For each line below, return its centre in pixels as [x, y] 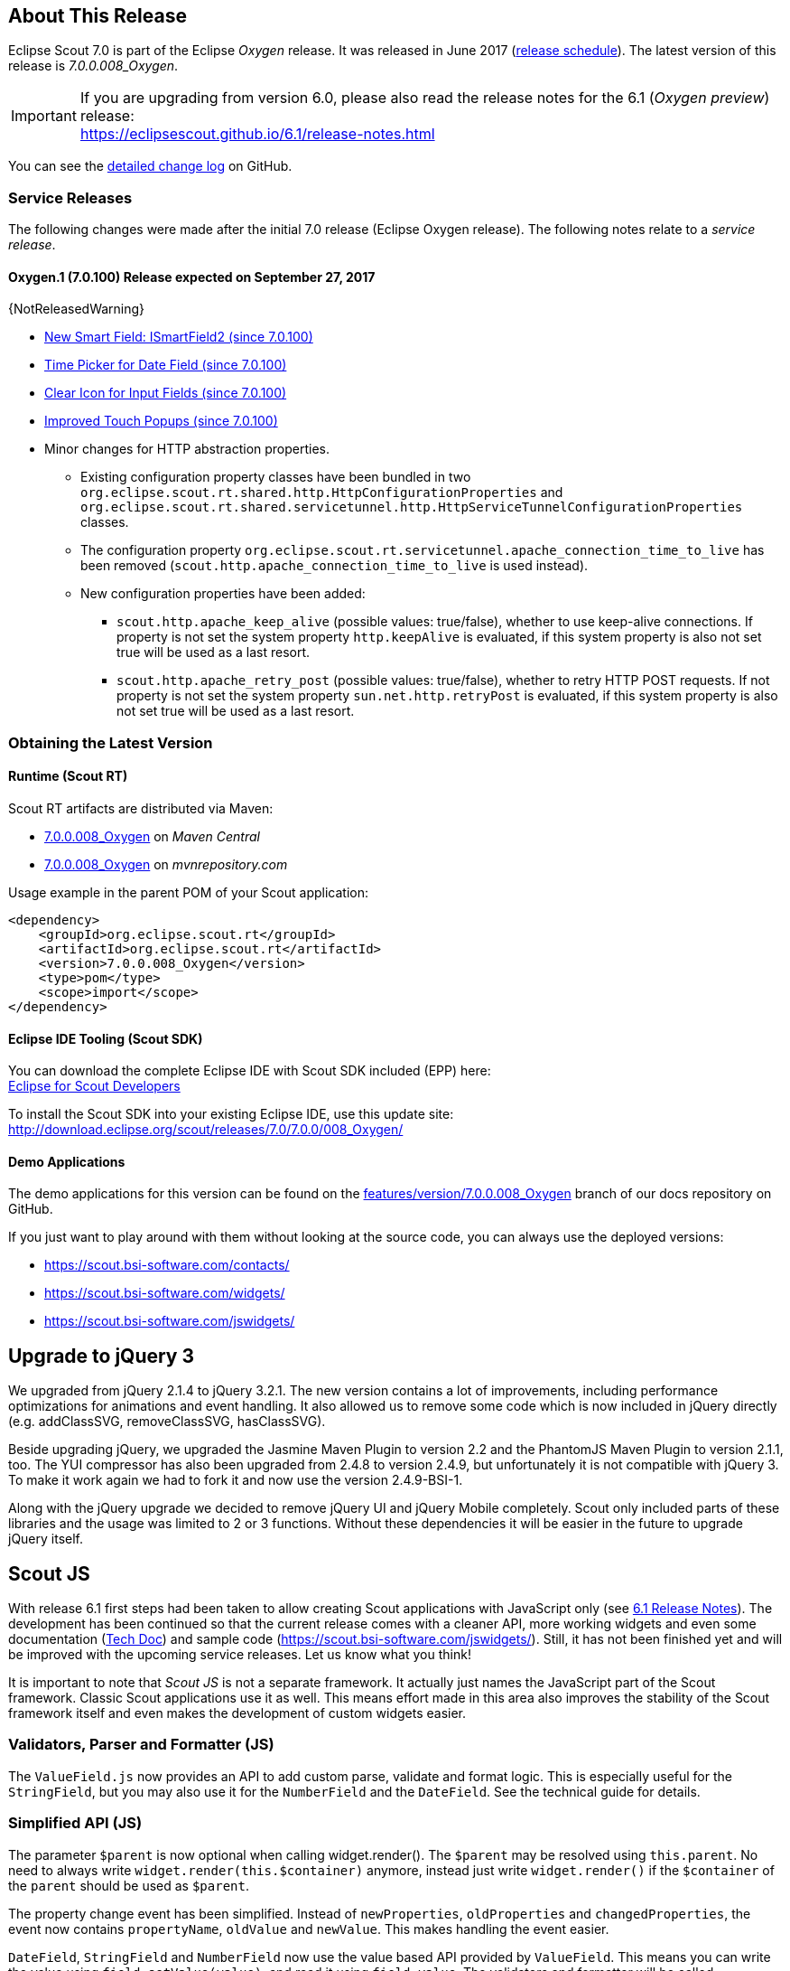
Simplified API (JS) [75, 1823]
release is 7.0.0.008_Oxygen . [93, 66]
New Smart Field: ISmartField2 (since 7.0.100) [179, 337]
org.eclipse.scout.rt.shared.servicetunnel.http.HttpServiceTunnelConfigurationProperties [412, 507]
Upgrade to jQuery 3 [102, 1356]
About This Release [98, 16]
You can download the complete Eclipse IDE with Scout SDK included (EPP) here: [250, 1071]
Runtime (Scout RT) [68, 776]
